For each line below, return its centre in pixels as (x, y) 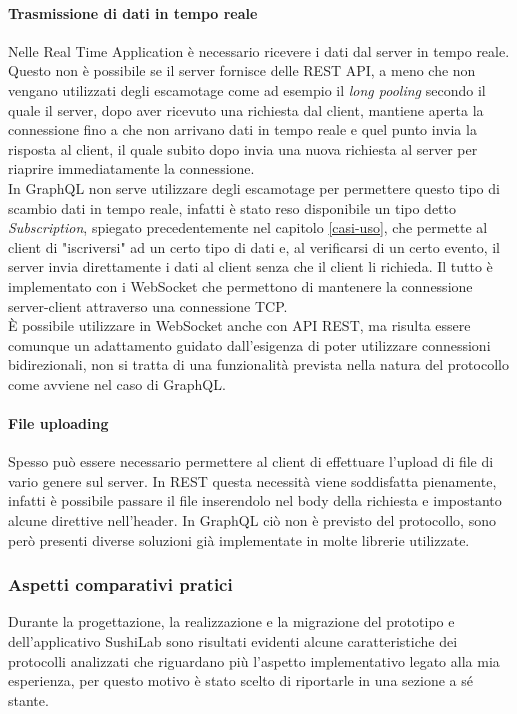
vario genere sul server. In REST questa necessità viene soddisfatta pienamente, (252, 480)
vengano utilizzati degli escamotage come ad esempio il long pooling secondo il (247, 89)
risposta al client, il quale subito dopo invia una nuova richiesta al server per (243, 148)
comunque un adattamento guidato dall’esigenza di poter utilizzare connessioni (249, 344)
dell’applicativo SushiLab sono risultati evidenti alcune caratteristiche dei (233, 641)
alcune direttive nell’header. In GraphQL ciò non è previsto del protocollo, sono (252, 520)
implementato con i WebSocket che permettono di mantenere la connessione (240, 285)
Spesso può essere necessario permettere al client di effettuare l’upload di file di (251, 461)
